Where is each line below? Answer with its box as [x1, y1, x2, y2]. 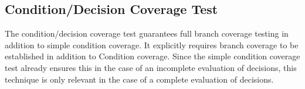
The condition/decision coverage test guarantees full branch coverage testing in [5, 27, 289, 40]
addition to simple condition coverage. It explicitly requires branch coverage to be [5, 38, 299, 51]
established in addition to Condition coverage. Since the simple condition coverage [5, 50, 300, 62]
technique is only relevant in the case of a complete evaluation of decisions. [5, 73, 274, 85]
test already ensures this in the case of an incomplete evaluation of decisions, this [5, 61, 297, 73]
